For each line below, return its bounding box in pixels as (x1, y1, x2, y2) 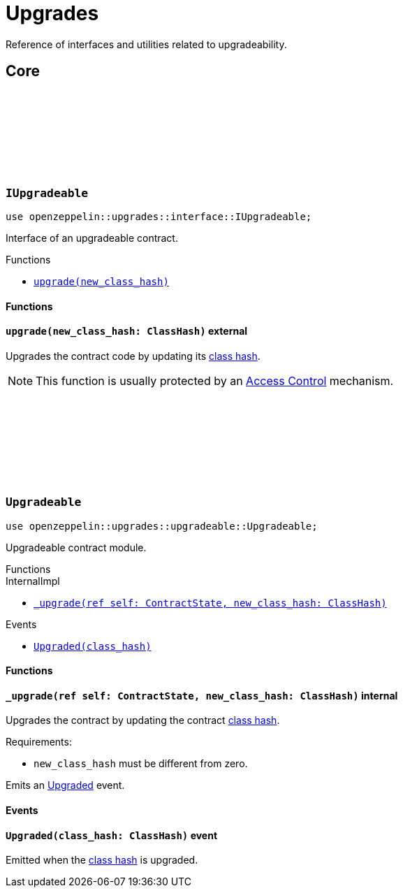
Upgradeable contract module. (6, 541, 147, 553)
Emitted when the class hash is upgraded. (6, 854, 198, 866)
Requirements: (6, 736, 72, 748)
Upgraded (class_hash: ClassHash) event (6, 829, 218, 841)
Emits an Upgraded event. (6, 779, 125, 792)
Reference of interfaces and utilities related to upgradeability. (6, 38, 287, 50)
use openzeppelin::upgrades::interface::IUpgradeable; (6, 210, 312, 222)
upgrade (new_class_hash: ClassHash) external (6, 325, 248, 337)
